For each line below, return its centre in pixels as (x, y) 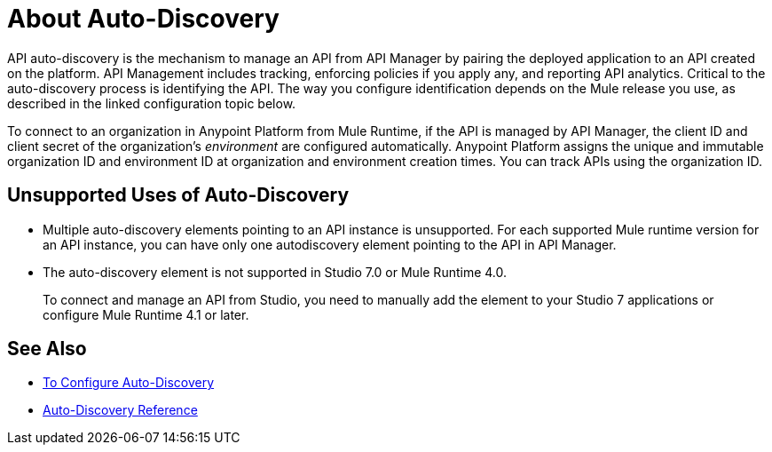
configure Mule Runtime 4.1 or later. (146, 314)
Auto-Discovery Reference (120, 410)
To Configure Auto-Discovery (129, 383)
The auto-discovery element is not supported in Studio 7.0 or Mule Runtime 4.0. (275, 272)
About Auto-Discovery (143, 19)
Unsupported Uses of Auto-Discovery (178, 195)
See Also (47, 349)
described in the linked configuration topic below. (152, 103)
